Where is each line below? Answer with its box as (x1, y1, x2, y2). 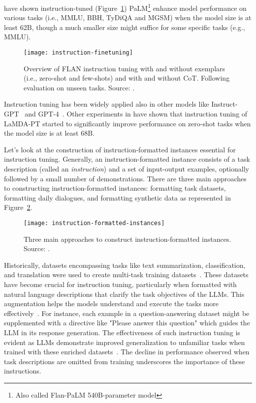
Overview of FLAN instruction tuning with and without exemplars (24, 63, 225, 73)
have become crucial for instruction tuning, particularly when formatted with (4, 279, 237, 289)
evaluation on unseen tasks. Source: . (24, 82, 135, 92)
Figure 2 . (4, 202, 32, 212)
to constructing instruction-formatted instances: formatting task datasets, (4, 183, 226, 193)
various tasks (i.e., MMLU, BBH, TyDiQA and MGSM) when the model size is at (4, 12, 252, 23)
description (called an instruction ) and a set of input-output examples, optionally (4, 164, 249, 174)
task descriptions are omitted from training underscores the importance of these (4, 356, 245, 366)
